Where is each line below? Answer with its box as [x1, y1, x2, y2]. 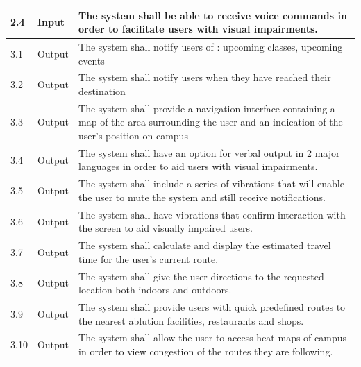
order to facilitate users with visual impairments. [78, 22, 318, 36]
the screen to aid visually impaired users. [78, 221, 253, 235]
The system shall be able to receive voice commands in [78, 8, 347, 22]
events [78, 53, 105, 67]
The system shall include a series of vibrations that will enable [78, 176, 344, 191]
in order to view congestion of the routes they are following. [78, 344, 333, 359]
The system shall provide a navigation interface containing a [78, 101, 335, 115]
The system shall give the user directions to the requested [78, 268, 324, 283]
